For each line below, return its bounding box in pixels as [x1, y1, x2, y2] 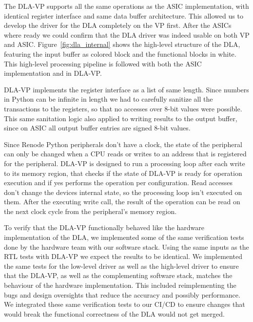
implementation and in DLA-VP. [4, 68, 102, 78]
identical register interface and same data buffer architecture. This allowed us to [4, 10, 243, 21]
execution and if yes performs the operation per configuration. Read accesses [4, 177, 233, 188]
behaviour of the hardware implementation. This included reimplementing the [4, 280, 236, 290]
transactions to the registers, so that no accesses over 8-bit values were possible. [4, 103, 242, 113]
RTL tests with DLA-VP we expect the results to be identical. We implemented [4, 251, 242, 261]
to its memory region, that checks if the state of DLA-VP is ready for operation [4, 168, 242, 178]
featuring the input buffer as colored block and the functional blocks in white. [4, 48, 236, 59]
